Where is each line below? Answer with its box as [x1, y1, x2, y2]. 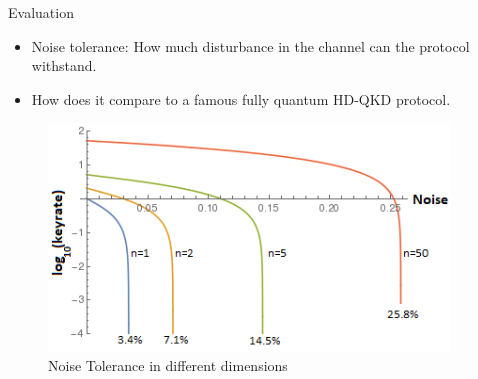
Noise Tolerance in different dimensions [48, 355, 288, 376]
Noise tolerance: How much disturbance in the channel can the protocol [31, 35, 470, 56]
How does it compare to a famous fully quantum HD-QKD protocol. [31, 88, 451, 109]
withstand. [31, 55, 97, 76]
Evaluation [8, 2, 74, 22]
